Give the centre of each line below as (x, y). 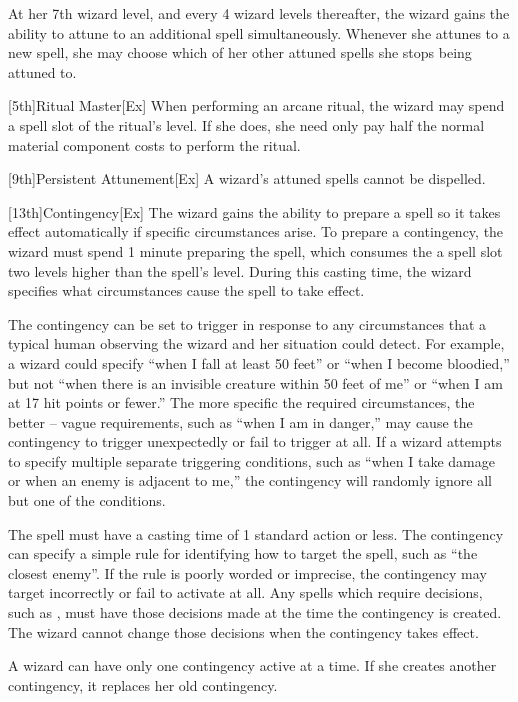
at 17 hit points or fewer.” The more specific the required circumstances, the (241, 402)
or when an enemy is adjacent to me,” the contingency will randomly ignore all (250, 480)
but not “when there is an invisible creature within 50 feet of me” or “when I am (255, 382)
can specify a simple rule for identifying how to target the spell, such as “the (243, 553)
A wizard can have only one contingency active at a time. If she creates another (252, 665)
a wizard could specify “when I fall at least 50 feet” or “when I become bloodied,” (259, 362)
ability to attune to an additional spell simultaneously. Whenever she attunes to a (259, 32)
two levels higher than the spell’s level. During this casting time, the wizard (240, 270)
